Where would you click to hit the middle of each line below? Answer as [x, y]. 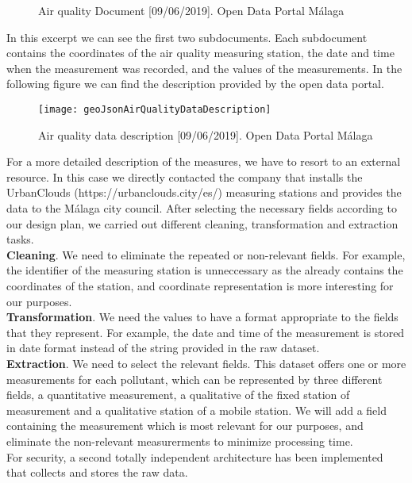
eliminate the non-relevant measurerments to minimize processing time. [180, 441]
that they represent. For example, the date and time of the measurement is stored [206, 332]
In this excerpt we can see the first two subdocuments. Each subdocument [187, 37]
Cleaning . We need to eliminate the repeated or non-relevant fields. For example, [206, 254]
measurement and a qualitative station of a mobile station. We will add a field [196, 410]
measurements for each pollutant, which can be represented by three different [194, 379]
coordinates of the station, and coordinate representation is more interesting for [200, 285]
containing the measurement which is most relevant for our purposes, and [185, 425]
